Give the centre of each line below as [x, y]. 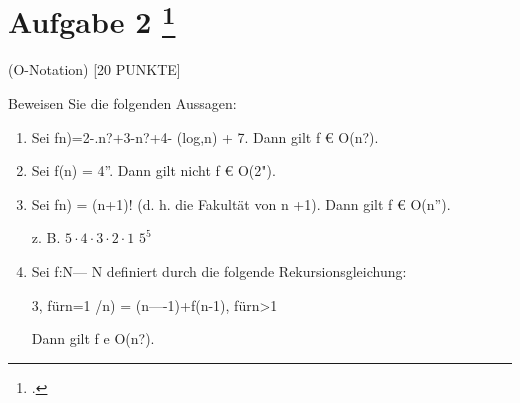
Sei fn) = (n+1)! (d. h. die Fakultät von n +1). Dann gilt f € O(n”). [241, 203]
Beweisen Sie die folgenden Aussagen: [122, 103]
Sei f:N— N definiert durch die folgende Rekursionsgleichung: [219, 271]
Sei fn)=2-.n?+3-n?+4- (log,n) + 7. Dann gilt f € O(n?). [205, 136]
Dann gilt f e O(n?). [93, 338]
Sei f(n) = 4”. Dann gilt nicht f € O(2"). [153, 170]
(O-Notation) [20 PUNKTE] [94, 69]
